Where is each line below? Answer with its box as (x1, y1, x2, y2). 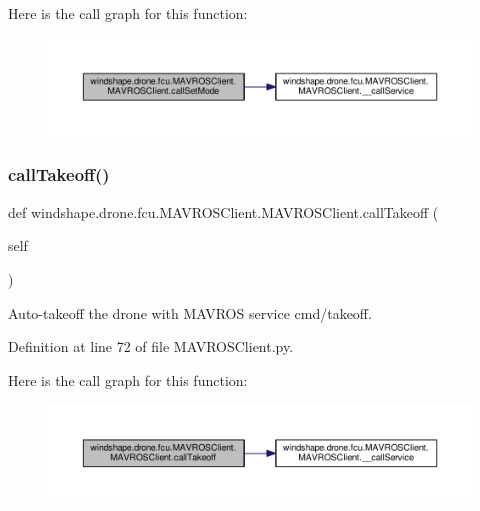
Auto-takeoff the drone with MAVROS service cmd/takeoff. (8, 302, 372, 323)
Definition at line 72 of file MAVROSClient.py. (8, 336, 294, 357)
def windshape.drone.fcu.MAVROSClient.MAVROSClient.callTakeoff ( (8, 201, 439, 222)
